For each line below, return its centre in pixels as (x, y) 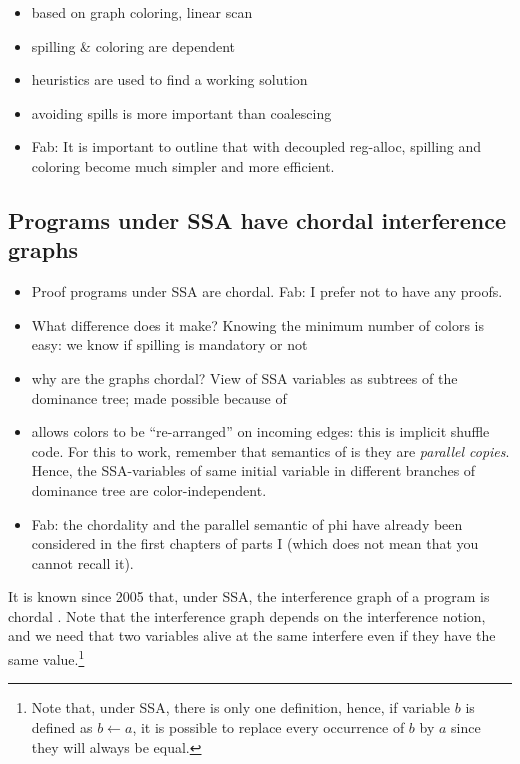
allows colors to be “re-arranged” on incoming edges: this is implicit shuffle (260, 431)
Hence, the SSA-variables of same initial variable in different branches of (253, 470)
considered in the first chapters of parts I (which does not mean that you (255, 543)
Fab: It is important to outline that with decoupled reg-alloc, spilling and (256, 146)
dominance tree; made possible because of (159, 397)
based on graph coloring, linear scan (142, 12)
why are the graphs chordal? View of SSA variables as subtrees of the (244, 377)
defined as (62, 726)
